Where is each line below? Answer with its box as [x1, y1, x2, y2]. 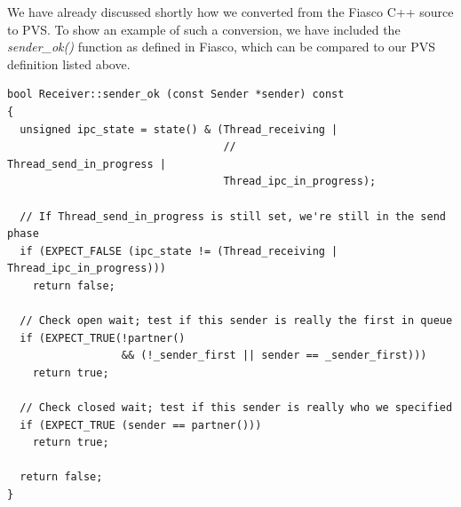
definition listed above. [7, 54, 131, 73]
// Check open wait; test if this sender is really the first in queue [20, 314, 453, 328]
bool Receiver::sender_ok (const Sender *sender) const [7, 88, 345, 101]
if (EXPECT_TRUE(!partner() [20, 331, 186, 345]
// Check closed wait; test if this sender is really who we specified [20, 401, 453, 415]
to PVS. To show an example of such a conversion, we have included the [7, 20, 401, 38]
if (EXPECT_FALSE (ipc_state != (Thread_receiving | [20, 244, 338, 257]
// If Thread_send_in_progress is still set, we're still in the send [20, 210, 446, 223]
